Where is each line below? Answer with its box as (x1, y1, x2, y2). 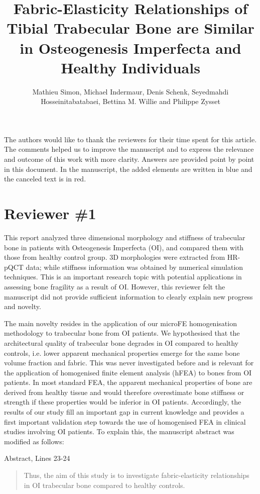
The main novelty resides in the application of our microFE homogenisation (4, 318, 237, 328)
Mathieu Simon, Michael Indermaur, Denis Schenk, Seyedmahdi (32, 86, 229, 96)
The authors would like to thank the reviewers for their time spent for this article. (4, 134, 257, 144)
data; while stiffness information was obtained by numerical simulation (26, 261, 243, 272)
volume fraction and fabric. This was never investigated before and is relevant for (4, 357, 254, 368)
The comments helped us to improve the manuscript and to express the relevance (4, 144, 254, 154)
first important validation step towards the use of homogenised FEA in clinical (4, 416, 246, 427)
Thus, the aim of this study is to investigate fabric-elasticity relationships (24, 470, 249, 480)
